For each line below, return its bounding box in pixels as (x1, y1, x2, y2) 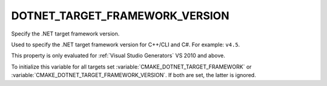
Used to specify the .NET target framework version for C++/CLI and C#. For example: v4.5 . (11, 41, 240, 48)
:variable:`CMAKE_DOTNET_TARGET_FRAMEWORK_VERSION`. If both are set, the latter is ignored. (11, 72, 257, 79)
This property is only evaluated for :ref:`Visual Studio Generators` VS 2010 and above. (11, 52, 225, 60)
